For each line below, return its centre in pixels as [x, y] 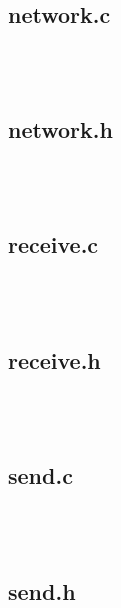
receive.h [54, 359]
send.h [42, 590]
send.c [40, 475]
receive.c [53, 244]
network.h [60, 128]
